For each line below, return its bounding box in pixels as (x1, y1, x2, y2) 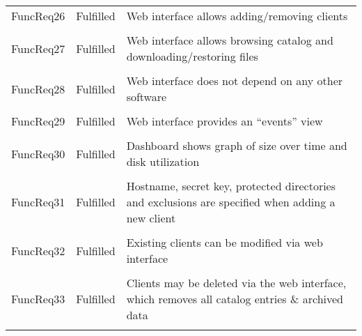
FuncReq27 (11, 40, 65, 56)
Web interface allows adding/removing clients (126, 8, 348, 24)
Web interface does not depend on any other (126, 72, 343, 89)
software (126, 89, 167, 105)
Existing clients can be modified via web (126, 234, 323, 250)
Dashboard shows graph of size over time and (126, 137, 347, 153)
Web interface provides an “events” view (126, 113, 323, 129)
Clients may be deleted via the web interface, (126, 275, 347, 291)
